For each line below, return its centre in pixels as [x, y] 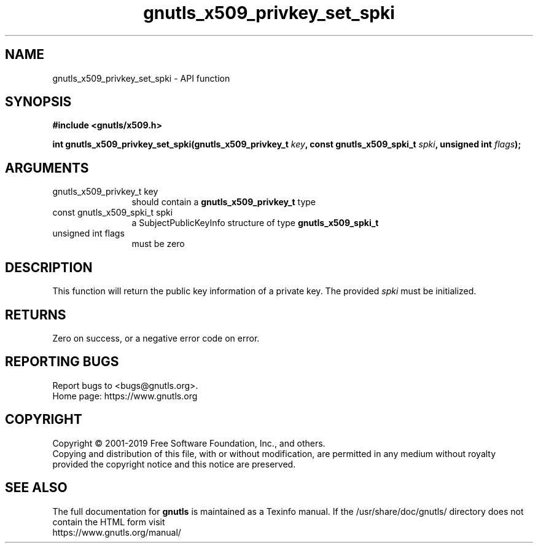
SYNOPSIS [38, 102]
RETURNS [36, 315]
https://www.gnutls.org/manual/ [117, 532]
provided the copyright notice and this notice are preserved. [174, 464]
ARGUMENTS [47, 168]
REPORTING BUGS [62, 362]
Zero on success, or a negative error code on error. [156, 338]
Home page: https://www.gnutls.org [125, 396]
